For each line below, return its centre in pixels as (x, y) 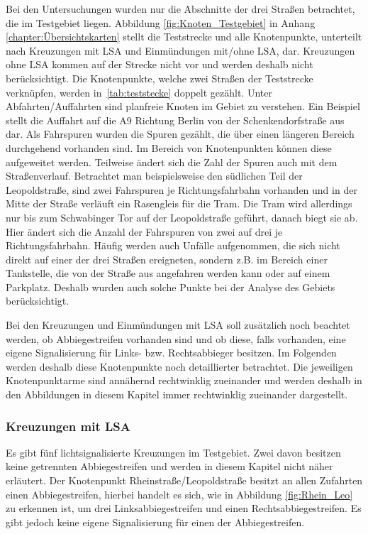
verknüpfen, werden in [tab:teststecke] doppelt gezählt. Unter (139, 92)
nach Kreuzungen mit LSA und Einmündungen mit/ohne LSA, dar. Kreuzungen (180, 50)
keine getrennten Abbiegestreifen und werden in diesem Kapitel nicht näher (169, 466)
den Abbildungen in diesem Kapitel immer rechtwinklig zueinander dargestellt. (177, 394)
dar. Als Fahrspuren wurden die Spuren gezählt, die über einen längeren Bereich (180, 134)
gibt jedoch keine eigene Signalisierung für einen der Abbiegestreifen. (155, 522)
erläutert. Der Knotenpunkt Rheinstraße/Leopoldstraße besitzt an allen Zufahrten (184, 480)
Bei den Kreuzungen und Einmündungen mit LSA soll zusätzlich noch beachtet (178, 325)
